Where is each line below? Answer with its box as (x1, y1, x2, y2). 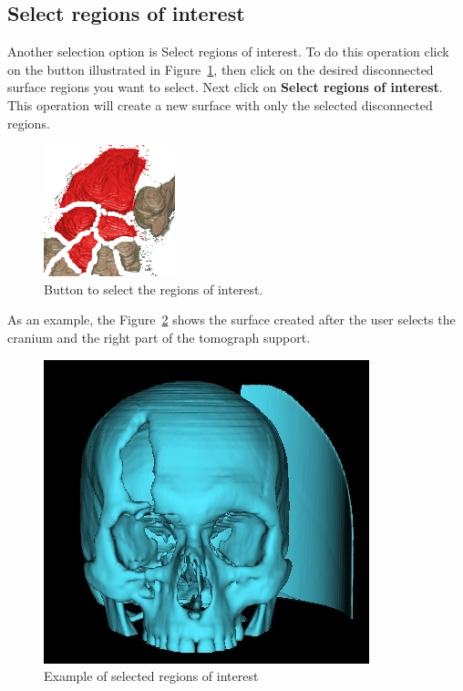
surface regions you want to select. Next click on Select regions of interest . (7, 77, 443, 97)
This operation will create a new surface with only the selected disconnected (7, 95, 433, 114)
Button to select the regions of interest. (44, 279, 263, 298)
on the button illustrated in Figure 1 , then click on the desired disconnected (7, 59, 434, 78)
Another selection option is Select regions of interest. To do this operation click (7, 42, 449, 61)
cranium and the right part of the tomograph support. (7, 327, 311, 346)
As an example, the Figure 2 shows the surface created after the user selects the (7, 310, 456, 329)
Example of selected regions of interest (44, 666, 259, 686)
